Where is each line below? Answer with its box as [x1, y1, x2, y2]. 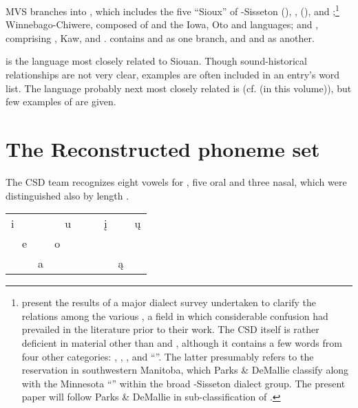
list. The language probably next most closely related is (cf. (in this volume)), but [6, 80, 352, 95]
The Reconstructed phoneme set [6, 135, 320, 162]
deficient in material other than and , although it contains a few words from [21, 335, 342, 350]
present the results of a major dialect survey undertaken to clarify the [21, 295, 316, 310]
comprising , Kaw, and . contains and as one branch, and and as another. [6, 30, 315, 45]
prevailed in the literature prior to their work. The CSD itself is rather [21, 322, 319, 336]
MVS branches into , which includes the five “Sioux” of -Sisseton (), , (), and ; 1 [6, 2, 339, 18]
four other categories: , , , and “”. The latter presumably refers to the [21, 349, 314, 363]
